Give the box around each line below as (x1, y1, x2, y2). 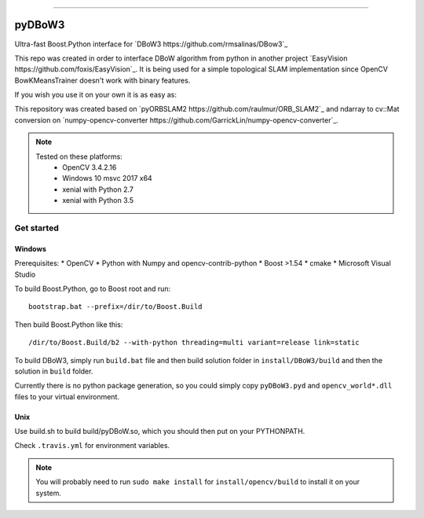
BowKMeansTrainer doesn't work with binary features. (14, 75, 191, 85)
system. (35, 488, 62, 498)
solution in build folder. (14, 366, 93, 376)
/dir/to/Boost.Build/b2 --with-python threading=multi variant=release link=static (28, 338, 360, 347)
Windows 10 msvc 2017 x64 (62, 174, 152, 183)
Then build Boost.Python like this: (14, 319, 123, 329)
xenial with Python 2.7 (62, 185, 133, 194)
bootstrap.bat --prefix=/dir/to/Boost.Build (28, 303, 203, 311)
